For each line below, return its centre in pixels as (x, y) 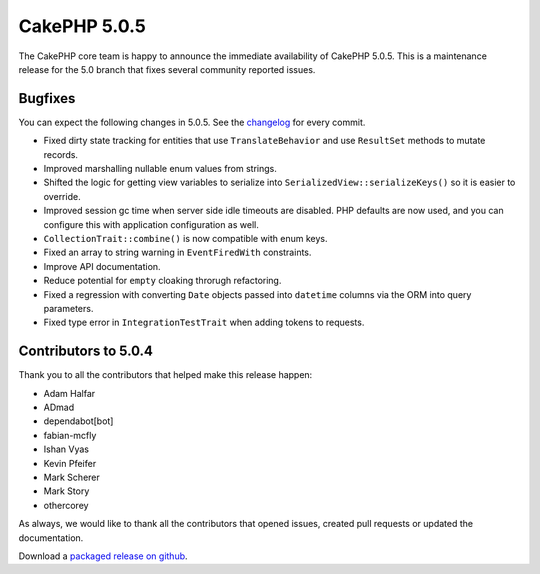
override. (62, 196)
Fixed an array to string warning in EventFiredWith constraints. (177, 252)
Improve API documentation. (102, 266)
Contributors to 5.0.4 (86, 351)
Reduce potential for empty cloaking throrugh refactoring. (162, 281)
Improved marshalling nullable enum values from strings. (160, 169)
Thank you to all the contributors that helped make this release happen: (165, 375)
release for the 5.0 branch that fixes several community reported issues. (167, 69)
